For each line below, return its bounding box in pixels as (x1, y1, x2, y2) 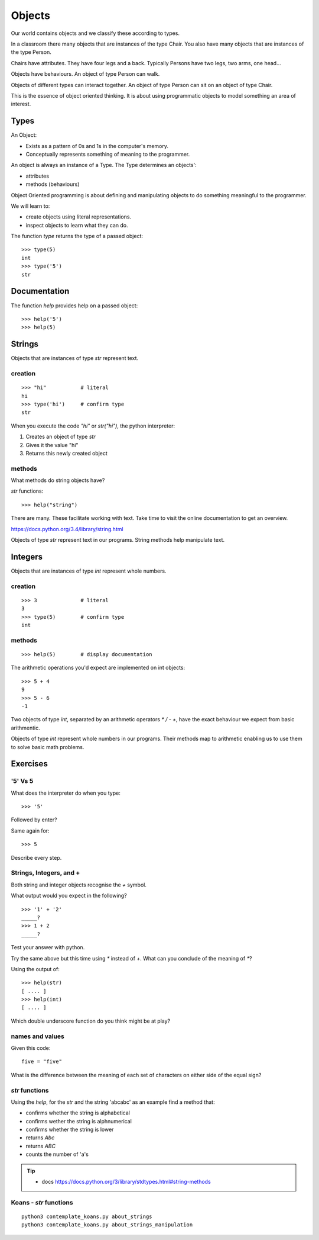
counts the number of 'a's (25, 1151, 89, 1158)
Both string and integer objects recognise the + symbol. (11, 881, 147, 888)
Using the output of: (11, 965, 60, 972)
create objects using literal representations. (25, 213, 132, 220)
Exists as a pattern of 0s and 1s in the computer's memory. (25, 142, 168, 149)
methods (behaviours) (25, 181, 80, 188)
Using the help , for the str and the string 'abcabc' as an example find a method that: (11, 1098, 215, 1106)
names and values (11, 1032, 64, 1040)
